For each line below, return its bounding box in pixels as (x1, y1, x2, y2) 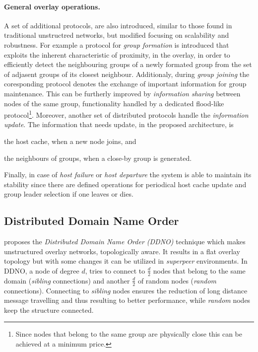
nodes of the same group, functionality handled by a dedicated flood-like (4, 98, 224, 108)
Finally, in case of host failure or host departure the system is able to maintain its (4, 169, 252, 180)
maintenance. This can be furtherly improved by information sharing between (4, 88, 241, 98)
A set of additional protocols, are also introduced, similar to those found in (4, 20, 232, 30)
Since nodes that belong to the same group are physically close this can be (15, 329, 243, 339)
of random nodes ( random (137, 275, 217, 285)
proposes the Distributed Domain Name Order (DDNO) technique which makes (4, 236, 246, 247)
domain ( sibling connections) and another (4, 275, 130, 285)
